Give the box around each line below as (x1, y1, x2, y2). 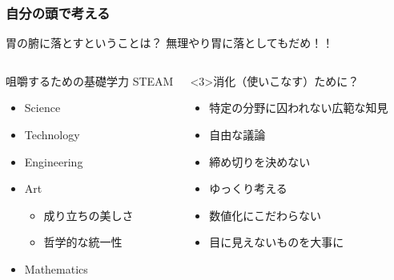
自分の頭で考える (6, 2, 111, 22)
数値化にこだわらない (209, 206, 321, 223)
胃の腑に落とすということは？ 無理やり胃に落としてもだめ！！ (6, 34, 334, 51)
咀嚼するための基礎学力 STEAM (6, 72, 174, 89)
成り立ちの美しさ (43, 206, 134, 223)
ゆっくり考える (209, 180, 287, 197)
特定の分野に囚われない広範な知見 (209, 99, 388, 116)
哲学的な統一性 (43, 234, 123, 250)
